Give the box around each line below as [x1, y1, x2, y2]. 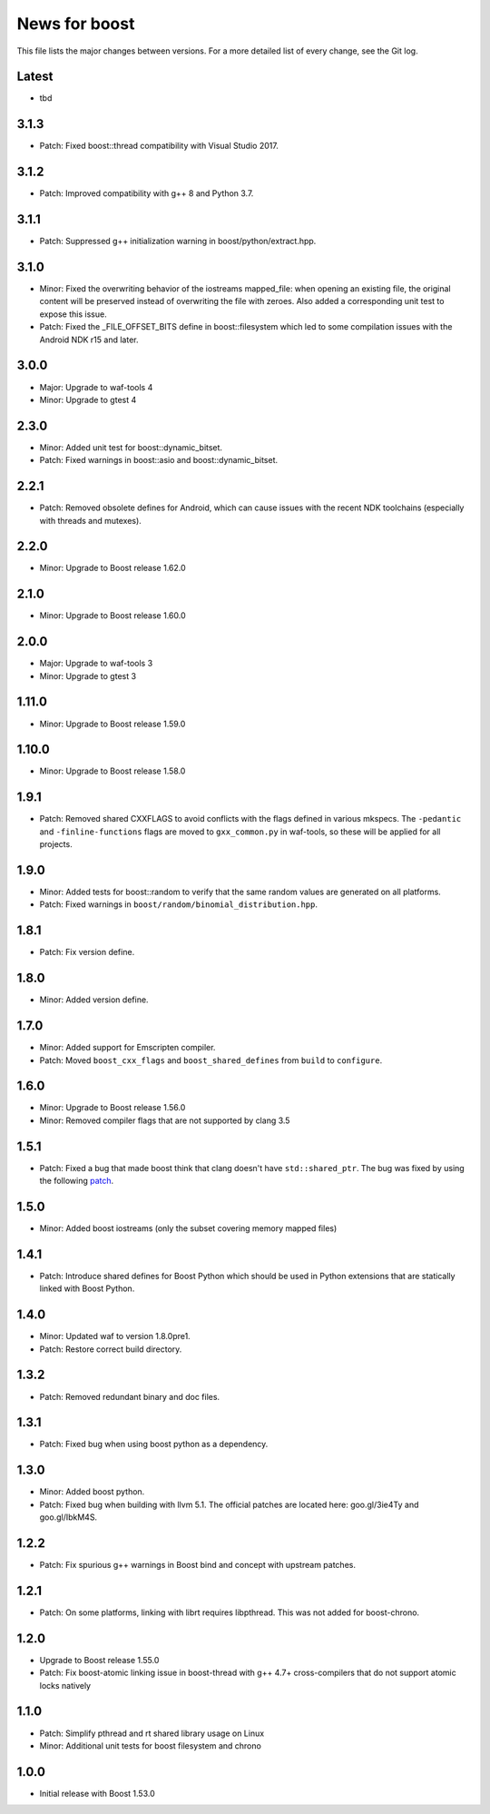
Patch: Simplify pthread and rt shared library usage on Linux [39, 1728, 265, 1739]
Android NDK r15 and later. [39, 334, 139, 345]
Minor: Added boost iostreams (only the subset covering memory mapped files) [39, 1223, 338, 1234]
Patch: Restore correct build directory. [39, 1344, 182, 1355]
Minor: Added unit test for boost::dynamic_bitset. [39, 441, 222, 453]
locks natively [39, 1680, 91, 1691]
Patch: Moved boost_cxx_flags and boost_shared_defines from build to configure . [39, 1054, 383, 1066]
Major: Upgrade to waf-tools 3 [39, 658, 153, 669]
